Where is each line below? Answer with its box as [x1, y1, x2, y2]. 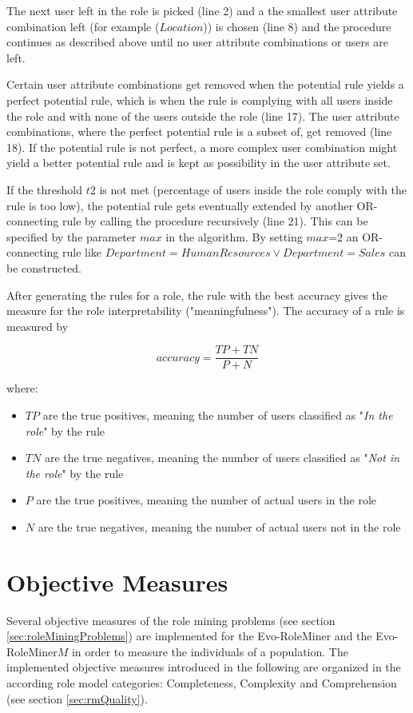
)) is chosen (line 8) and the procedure [203, 18, 391, 34]
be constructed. [6, 259, 81, 276]
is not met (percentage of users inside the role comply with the [99, 181, 407, 197]
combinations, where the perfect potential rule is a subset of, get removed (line [6, 123, 392, 140]
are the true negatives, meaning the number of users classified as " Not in [44, 449, 400, 466]
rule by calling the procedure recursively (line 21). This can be [62, 213, 368, 229]
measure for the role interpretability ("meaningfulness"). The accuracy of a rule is [6, 302, 405, 319]
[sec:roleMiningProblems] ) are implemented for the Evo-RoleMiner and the [6, 627, 372, 644]
